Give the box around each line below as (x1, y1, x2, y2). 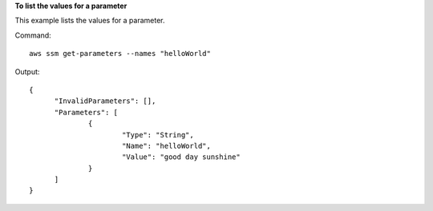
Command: (14, 30, 51, 40)
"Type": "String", (121, 130, 194, 139)
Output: (14, 66, 40, 76)
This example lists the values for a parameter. (14, 16, 165, 26)
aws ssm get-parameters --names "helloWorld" (29, 49, 212, 58)
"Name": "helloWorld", (121, 141, 212, 150)
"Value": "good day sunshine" (121, 153, 241, 161)
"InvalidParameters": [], (54, 97, 156, 105)
